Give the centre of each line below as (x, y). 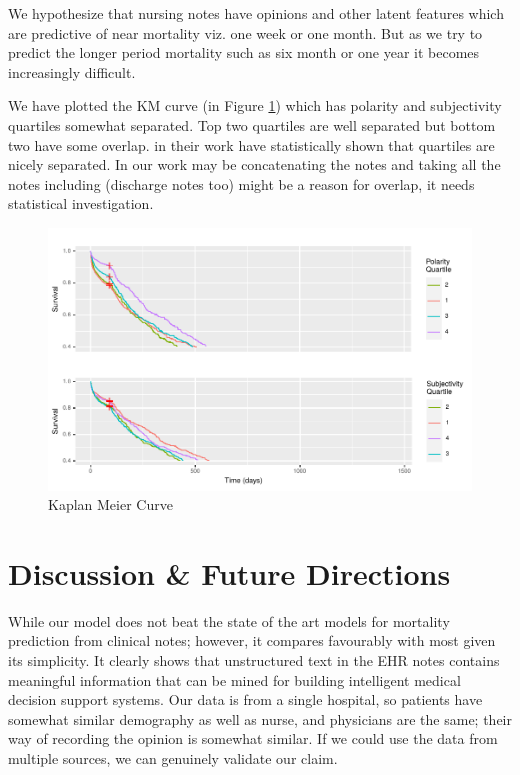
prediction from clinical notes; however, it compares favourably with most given (252, 640)
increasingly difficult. (72, 71)
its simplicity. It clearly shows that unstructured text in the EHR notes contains (254, 660)
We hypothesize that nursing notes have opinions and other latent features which (256, 13)
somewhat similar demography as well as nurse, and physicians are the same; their (260, 718)
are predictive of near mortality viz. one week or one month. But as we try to (245, 32)
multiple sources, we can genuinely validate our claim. (173, 758)
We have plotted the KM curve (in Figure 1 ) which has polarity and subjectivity (255, 105)
